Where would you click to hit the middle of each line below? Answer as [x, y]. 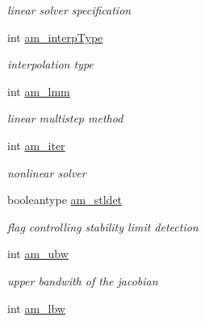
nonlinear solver [47, 172]
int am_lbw [36, 308]
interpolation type [50, 64]
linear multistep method [65, 118]
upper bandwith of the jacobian [83, 280]
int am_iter [36, 145]
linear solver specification [69, 10]
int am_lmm [39, 91]
